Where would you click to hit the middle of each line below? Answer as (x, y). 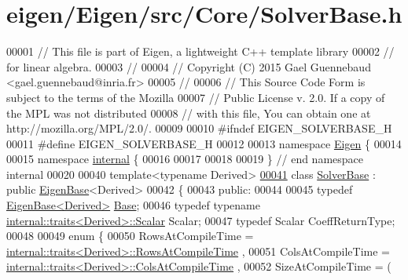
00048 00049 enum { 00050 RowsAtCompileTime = (130, 236)
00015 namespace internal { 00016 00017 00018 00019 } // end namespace (185, 159)
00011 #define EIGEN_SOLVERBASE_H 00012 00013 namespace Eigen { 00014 (204, 143)
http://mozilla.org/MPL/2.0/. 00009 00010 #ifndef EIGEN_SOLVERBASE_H (199, 128)
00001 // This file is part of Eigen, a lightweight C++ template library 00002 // (200, 51)
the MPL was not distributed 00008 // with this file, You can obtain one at (189, 113)
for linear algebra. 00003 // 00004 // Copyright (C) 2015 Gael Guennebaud (189, 66)
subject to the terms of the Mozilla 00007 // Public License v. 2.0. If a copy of (196, 97)
